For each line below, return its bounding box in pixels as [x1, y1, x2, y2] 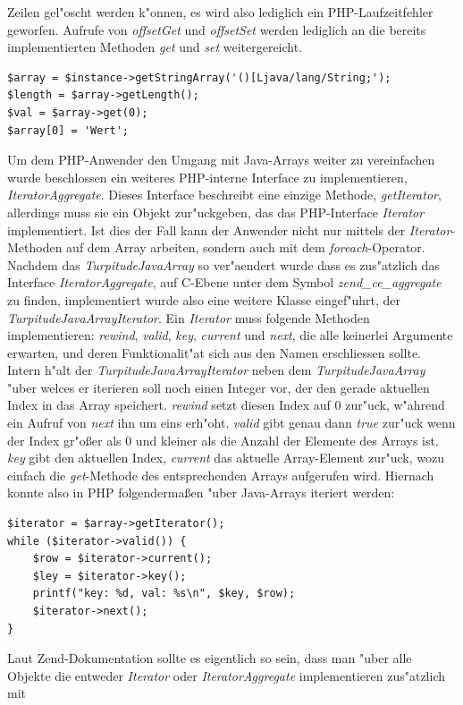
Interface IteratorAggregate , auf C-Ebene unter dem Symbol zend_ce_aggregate [7, 273, 442, 292]
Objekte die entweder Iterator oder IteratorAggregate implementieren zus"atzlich [7, 666, 445, 684]
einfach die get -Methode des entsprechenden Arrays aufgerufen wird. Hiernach [7, 465, 434, 484]
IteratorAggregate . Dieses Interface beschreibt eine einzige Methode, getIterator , [7, 185, 442, 204]
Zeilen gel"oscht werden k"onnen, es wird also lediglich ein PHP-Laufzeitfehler [7, 3, 434, 21]
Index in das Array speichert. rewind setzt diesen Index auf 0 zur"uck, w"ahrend [7, 395, 445, 414]
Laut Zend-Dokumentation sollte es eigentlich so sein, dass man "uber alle [7, 649, 412, 667]
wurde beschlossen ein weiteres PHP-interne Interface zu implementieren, [7, 167, 408, 186]
